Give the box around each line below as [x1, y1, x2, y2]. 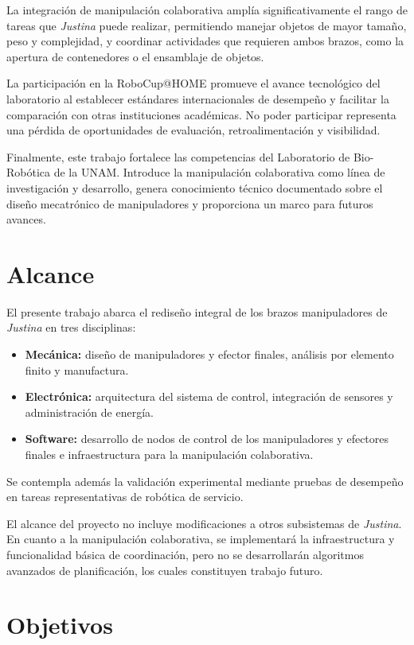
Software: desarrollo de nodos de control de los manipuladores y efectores [25, 430, 389, 447]
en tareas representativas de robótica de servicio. [6, 488, 244, 505]
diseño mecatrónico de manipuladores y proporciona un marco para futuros [6, 195, 373, 212]
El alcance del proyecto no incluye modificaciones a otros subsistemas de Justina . [6, 515, 402, 531]
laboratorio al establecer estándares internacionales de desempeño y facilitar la [6, 90, 389, 107]
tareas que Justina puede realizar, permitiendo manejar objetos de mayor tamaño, [6, 17, 407, 33]
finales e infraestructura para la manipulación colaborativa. [25, 446, 314, 462]
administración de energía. [25, 403, 154, 420]
